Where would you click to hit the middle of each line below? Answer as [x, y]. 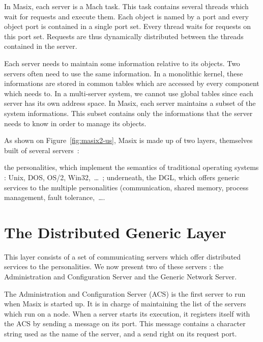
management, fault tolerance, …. [55, 197]
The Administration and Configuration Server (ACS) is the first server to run [125, 293]
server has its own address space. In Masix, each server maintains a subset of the [130, 103]
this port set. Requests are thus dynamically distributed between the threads [124, 36]
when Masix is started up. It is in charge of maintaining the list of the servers [125, 304]
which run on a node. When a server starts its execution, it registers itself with [127, 313]
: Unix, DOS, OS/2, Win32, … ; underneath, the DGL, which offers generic [122, 177]
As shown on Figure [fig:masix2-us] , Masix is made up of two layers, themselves [128, 140]
